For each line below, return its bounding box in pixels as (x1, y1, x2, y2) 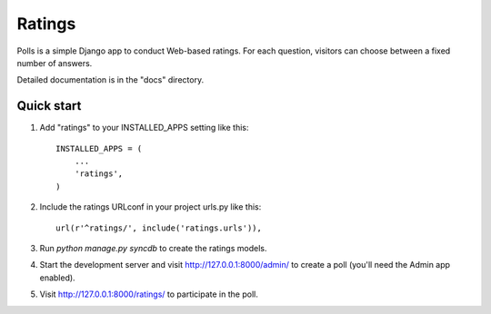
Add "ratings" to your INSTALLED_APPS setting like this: (39, 123, 249, 133)
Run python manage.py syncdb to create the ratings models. (39, 242, 267, 253)
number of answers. (16, 57, 93, 68)
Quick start (16, 98, 82, 113)
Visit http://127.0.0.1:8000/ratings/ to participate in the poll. (39, 289, 258, 299)
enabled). (39, 272, 76, 283)
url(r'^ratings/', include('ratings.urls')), (55, 222, 263, 233)
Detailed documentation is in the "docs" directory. (16, 74, 205, 85)
